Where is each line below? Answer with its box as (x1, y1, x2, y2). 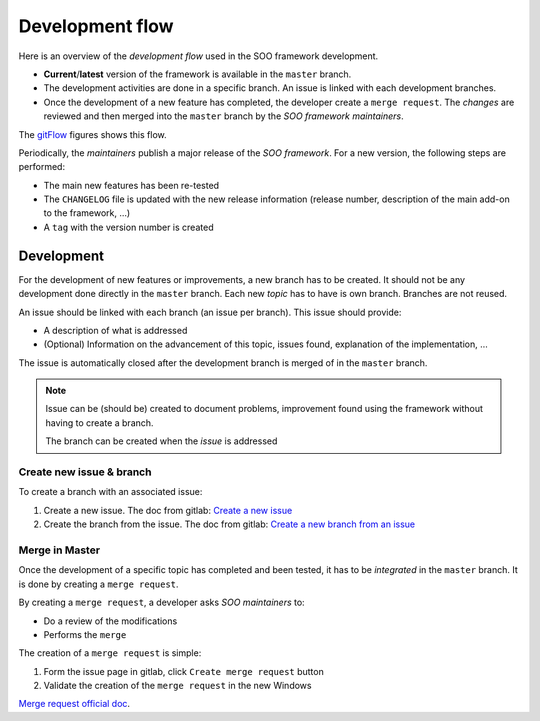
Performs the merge (43, 628, 127, 640)
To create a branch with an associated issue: (18, 486, 203, 498)
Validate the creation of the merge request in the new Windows (43, 680, 312, 692)
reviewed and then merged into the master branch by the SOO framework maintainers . (43, 110, 404, 122)
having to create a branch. (45, 416, 154, 429)
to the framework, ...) (43, 207, 131, 219)
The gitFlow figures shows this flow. (18, 128, 167, 140)
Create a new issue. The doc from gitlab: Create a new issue (43, 504, 293, 516)
